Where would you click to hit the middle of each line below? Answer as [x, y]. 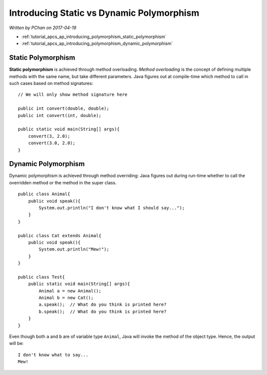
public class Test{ [42, 277]
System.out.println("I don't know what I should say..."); [112, 208]
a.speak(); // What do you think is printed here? [103, 305]
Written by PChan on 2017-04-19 [43, 28]
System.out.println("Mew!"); [74, 249]
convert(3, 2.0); [49, 136]
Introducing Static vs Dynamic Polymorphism [104, 13]
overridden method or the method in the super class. [63, 182]
